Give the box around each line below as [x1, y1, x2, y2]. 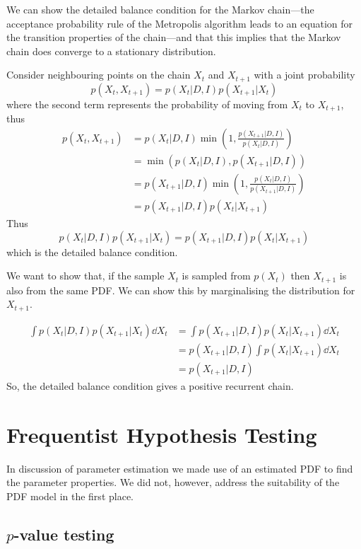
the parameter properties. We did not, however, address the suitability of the [6, 475, 340, 490]
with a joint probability [254, 67, 355, 82]
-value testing [13, 523, 114, 545]
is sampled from [182, 268, 251, 283]
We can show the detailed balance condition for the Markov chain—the [6, 2, 314, 16]
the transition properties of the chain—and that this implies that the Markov [6, 30, 341, 45]
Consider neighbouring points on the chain [6, 67, 191, 82]
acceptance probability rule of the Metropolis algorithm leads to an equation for [6, 16, 353, 30]
